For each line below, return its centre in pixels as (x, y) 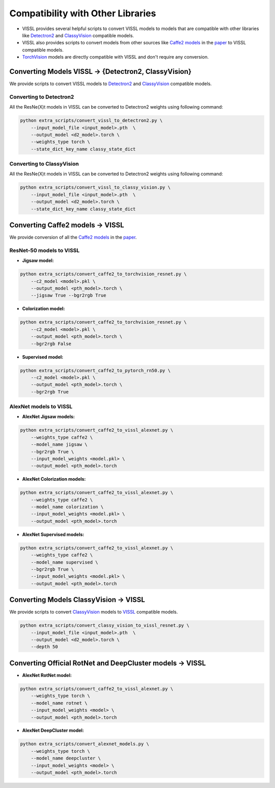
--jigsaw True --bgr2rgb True (68, 295)
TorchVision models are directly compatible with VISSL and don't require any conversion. (115, 57)
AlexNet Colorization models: (54, 479)
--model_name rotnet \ (59, 703)
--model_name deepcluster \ (66, 758)
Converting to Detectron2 (42, 97)
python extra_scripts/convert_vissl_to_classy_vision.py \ (95, 188)
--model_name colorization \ (67, 507)
